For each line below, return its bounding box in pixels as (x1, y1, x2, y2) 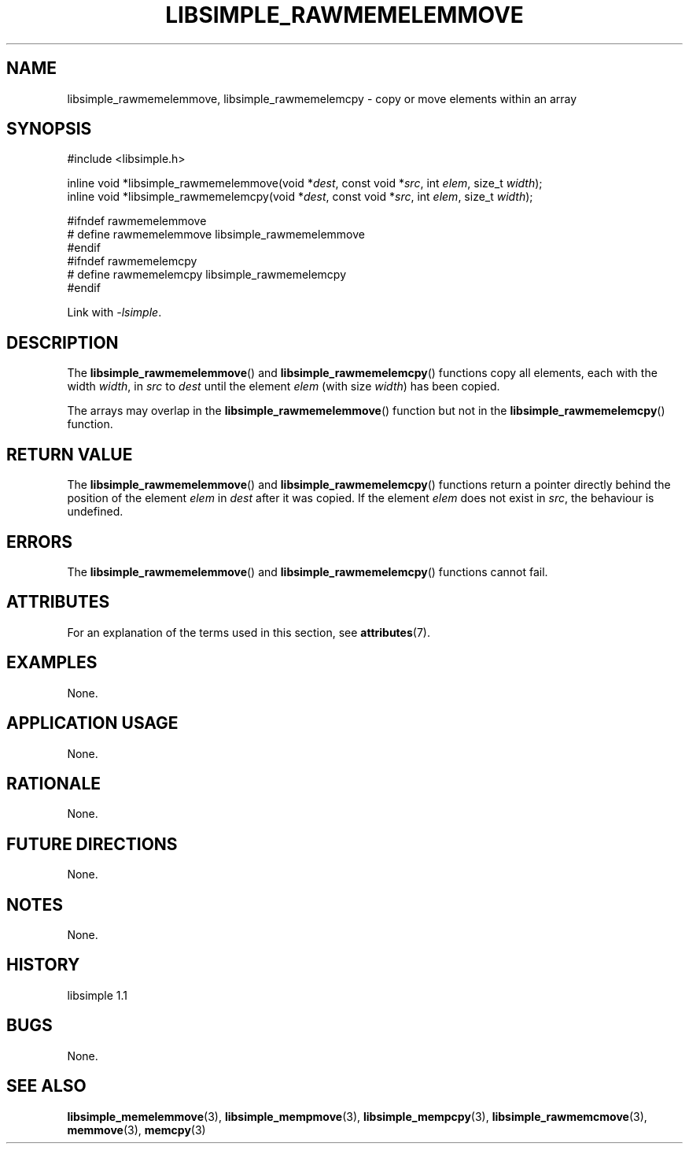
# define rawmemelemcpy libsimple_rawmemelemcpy (67, 268, 347, 282)
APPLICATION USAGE (6, 713, 179, 734)
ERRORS (6, 531, 73, 552)
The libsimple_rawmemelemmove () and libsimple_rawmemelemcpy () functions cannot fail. (67, 564, 548, 579)
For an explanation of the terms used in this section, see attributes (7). (67, 625, 430, 639)
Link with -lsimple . (67, 305, 162, 320)
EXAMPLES (6, 653, 98, 673)
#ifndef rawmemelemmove (67, 214, 207, 228)
